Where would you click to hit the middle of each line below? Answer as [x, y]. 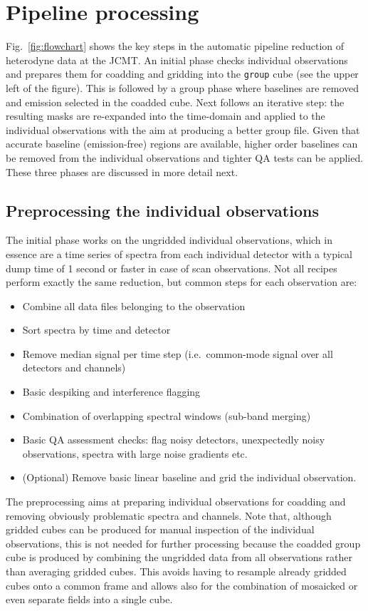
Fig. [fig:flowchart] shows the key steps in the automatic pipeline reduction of [175, 46]
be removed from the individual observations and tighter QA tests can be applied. [185, 157]
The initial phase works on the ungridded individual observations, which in [169, 240]
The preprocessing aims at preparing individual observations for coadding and [176, 502]
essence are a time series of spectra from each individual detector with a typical [179, 253]
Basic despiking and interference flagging [111, 392]
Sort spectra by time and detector [96, 330]
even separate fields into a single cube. [89, 599]
